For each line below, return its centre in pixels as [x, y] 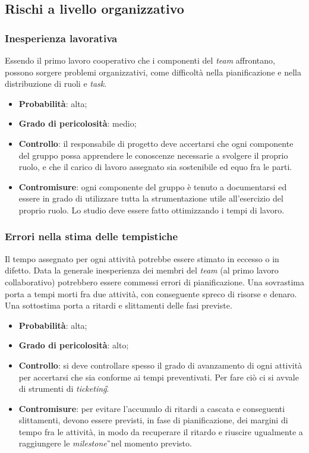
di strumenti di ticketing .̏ [64, 388]
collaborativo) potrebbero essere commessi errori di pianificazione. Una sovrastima [154, 281]
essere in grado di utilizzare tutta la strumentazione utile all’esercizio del [151, 198]
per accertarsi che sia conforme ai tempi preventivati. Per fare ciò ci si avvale [159, 377]
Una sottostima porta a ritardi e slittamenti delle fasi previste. [119, 305]
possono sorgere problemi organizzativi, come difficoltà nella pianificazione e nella [153, 72]
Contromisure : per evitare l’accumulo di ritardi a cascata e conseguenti [152, 408]
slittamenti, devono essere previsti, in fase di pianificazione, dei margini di [153, 420]
